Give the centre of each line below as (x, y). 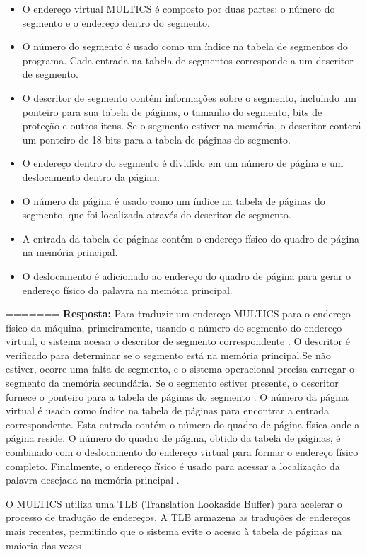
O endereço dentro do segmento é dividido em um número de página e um (183, 163)
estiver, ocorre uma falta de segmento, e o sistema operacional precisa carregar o (180, 369)
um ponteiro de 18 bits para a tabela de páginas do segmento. (156, 139)
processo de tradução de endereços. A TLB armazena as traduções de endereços (178, 517)
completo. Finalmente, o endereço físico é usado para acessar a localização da (173, 466)
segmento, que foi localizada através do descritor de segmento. (157, 215)
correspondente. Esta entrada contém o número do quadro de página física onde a (183, 424)
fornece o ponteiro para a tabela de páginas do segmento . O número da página (177, 396)
